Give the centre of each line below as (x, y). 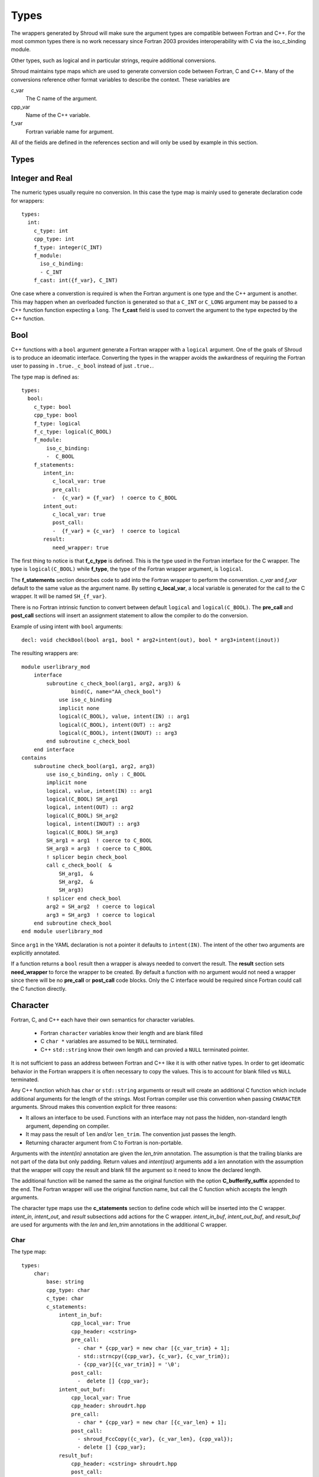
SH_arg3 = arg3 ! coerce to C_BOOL (100, 849)
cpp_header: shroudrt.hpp (109, 1406)
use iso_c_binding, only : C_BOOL (96, 774)
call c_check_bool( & (79, 865)
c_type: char (65, 1299)
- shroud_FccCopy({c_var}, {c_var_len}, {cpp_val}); (155, 1439)
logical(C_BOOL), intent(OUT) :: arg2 (115, 725)
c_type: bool (52, 407)
